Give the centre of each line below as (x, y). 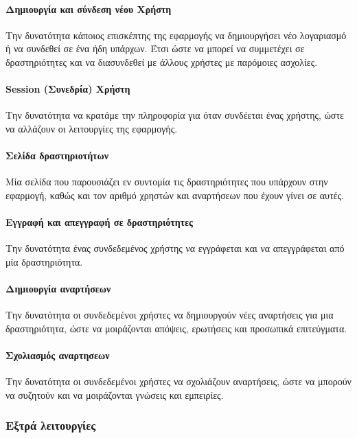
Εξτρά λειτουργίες (51, 425)
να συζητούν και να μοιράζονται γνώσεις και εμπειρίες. (115, 394)
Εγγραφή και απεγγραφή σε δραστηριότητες (99, 222)
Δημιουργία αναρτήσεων (58, 289)
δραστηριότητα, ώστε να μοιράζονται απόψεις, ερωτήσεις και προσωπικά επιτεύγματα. (176, 328)
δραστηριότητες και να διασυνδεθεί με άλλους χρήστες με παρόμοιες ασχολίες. (162, 61)
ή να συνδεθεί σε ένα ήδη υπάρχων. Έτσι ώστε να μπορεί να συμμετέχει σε (155, 48)
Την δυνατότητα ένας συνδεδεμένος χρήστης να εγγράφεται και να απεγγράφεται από (175, 248)
